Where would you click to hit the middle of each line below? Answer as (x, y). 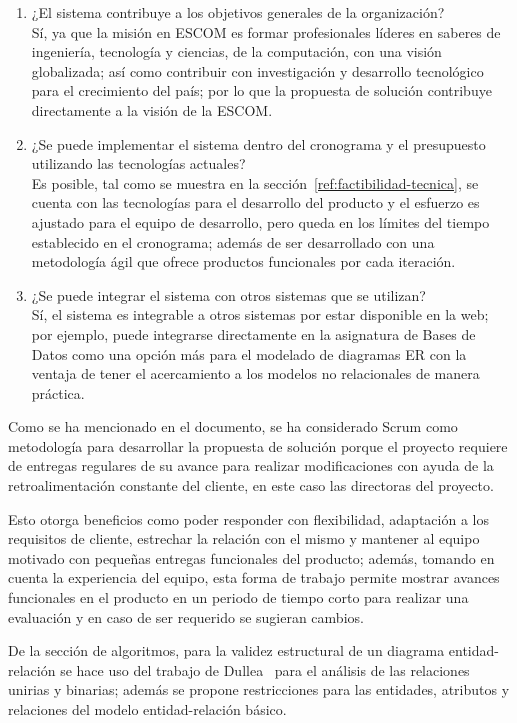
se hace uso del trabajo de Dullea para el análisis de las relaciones (265, 669)
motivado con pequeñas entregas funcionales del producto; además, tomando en (251, 557)
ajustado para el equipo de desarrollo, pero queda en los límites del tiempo (260, 221)
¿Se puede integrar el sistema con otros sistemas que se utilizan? (228, 294)
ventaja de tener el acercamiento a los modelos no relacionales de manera (255, 373)
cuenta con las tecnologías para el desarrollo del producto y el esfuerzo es (255, 202)
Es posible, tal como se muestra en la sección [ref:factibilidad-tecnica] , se (255, 182)
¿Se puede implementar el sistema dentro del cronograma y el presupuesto (258, 143)
